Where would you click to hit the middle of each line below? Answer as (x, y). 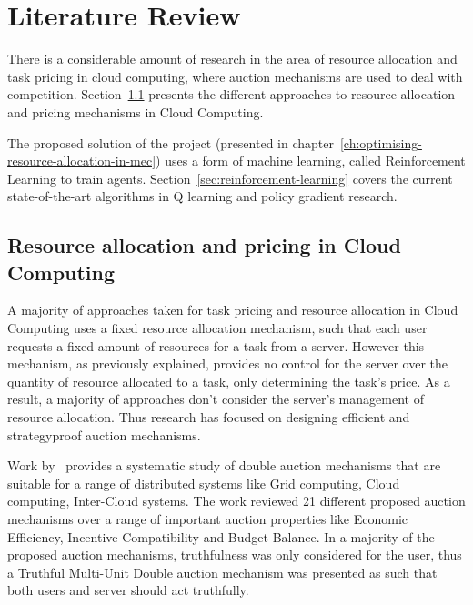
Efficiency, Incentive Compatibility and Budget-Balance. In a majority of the (221, 536)
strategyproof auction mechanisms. (104, 434)
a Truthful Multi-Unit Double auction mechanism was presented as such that (222, 572)
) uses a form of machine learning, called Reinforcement (311, 161)
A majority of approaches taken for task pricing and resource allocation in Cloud (233, 310)
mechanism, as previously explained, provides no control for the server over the (228, 363)
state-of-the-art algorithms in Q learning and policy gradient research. (202, 196)
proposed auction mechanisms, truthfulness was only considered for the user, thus (235, 555)
